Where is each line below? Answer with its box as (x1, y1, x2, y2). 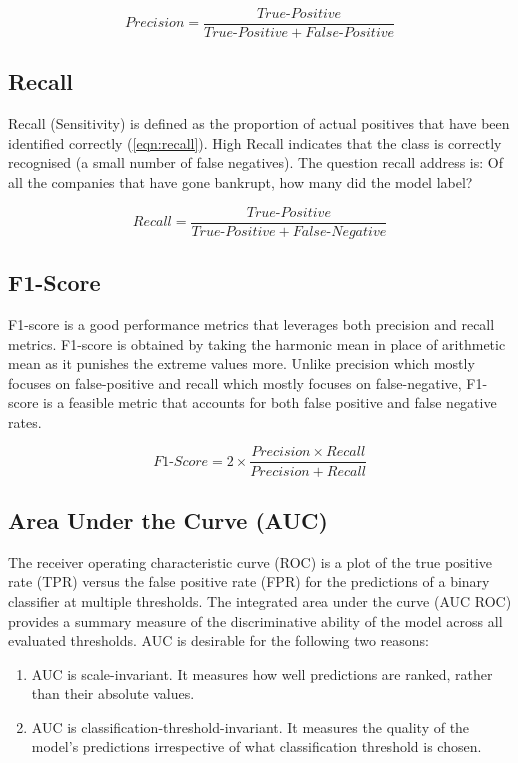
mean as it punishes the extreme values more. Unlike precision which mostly (8, 353, 475, 374)
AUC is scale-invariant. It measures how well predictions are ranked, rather (31, 663, 493, 684)
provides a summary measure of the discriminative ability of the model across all (8, 610, 503, 631)
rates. (8, 411, 42, 432)
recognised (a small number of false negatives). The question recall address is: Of (8, 152, 504, 173)
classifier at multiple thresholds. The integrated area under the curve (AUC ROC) (8, 590, 512, 611)
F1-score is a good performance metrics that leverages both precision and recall (8, 313, 495, 334)
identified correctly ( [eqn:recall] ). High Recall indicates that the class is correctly (8, 132, 502, 153)
